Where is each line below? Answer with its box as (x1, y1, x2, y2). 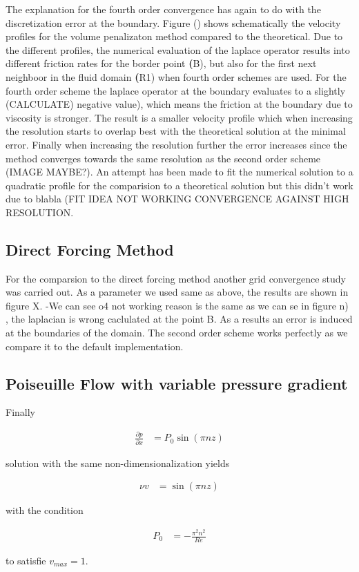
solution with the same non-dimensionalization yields (6, 455, 230, 470)
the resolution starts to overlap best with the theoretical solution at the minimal (6, 124, 346, 138)
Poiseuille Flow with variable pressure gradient (6, 372, 348, 394)
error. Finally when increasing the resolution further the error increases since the (6, 137, 347, 151)
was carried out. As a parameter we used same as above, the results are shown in (6, 285, 349, 299)
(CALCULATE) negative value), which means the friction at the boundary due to (6, 97, 353, 111)
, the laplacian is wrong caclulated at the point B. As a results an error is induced (6, 312, 353, 326)
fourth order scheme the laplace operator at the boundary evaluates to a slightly (6, 83, 346, 97)
